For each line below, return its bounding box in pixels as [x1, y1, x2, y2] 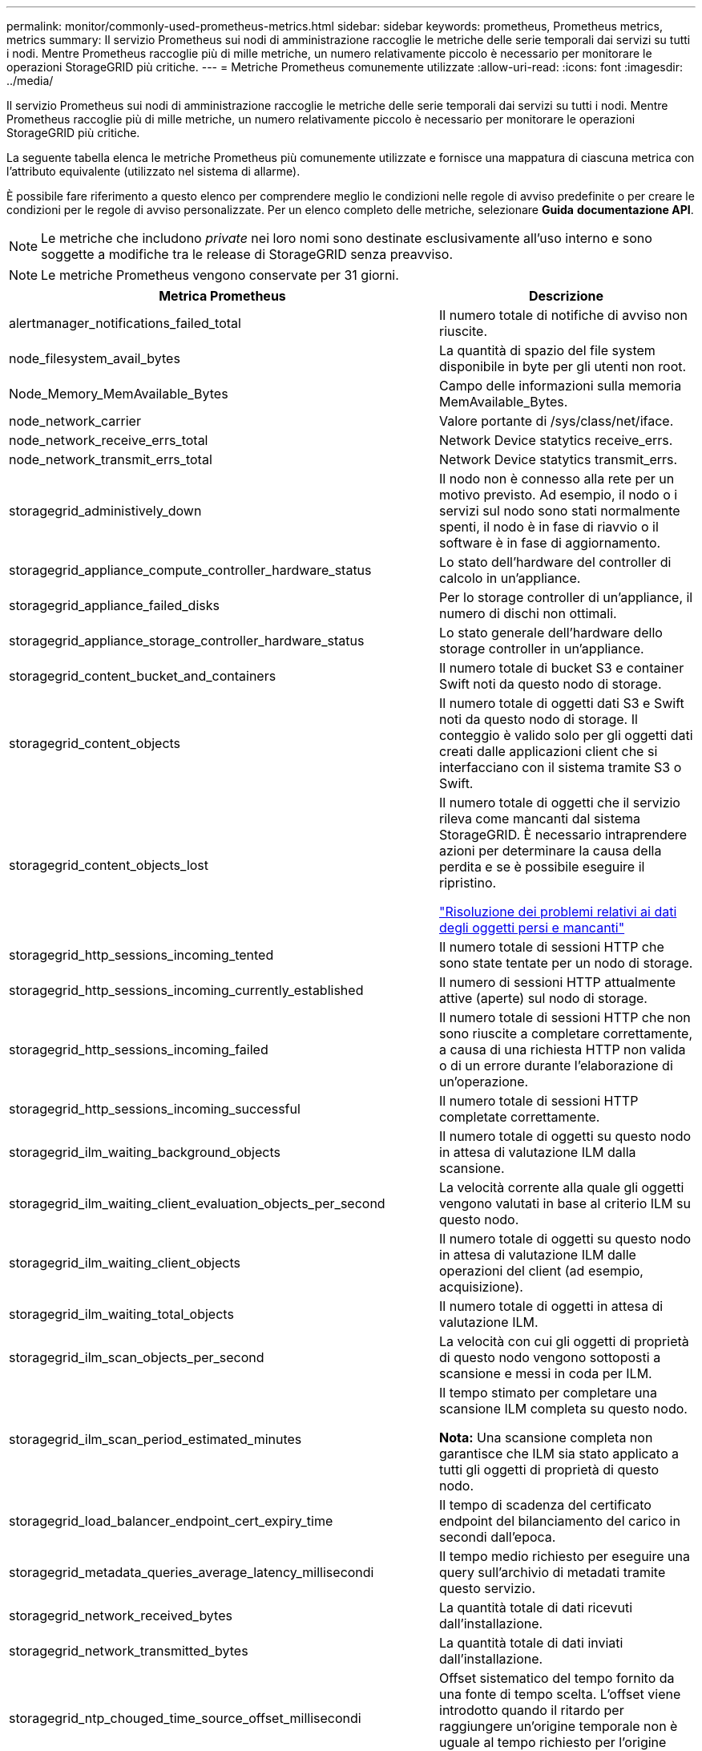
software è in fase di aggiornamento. [439, 535, 661, 551]
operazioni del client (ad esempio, [439, 1263, 643, 1279]
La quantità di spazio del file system [439, 342, 656, 358]
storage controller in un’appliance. [439, 641, 644, 657]
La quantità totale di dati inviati [439, 1635, 623, 1651]
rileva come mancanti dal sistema [439, 811, 641, 827]
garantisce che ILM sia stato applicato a [439, 1446, 680, 1462]
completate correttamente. [439, 1109, 600, 1125]
